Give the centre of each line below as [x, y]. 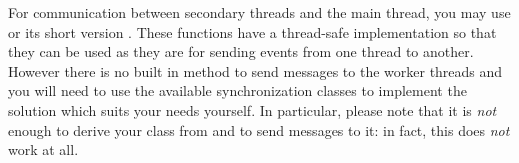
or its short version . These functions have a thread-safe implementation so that [252, 31]
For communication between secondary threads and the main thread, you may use [259, 12]
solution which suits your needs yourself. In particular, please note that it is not [252, 109]
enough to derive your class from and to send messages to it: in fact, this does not [259, 129]
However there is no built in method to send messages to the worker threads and [255, 70]
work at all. [43, 149]
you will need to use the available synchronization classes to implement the [237, 90]
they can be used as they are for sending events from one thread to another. [241, 51]
